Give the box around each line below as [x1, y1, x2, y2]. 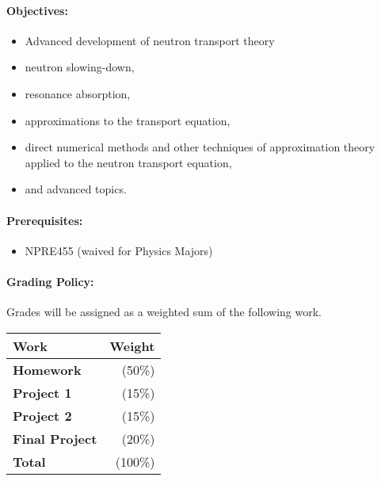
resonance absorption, [25, 85, 131, 101]
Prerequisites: [6, 212, 83, 228]
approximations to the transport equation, [25, 112, 231, 128]
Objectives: [6, 2, 68, 18]
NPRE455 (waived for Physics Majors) [25, 242, 213, 258]
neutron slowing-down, [25, 59, 135, 75]
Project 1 [13, 383, 72, 402]
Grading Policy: [6, 273, 94, 289]
